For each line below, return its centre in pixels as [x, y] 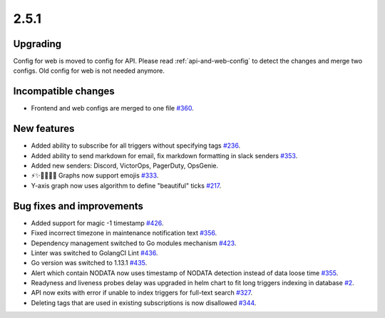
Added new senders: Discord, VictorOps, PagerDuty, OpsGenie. [125, 166]
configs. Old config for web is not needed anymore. [89, 71]
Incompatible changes [64, 92]
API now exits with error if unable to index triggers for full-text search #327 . [142, 293]
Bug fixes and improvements [78, 206]
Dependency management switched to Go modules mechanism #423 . [134, 243]
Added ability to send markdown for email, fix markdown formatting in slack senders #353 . [164, 155]
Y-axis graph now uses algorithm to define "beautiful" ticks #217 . [126, 185]
